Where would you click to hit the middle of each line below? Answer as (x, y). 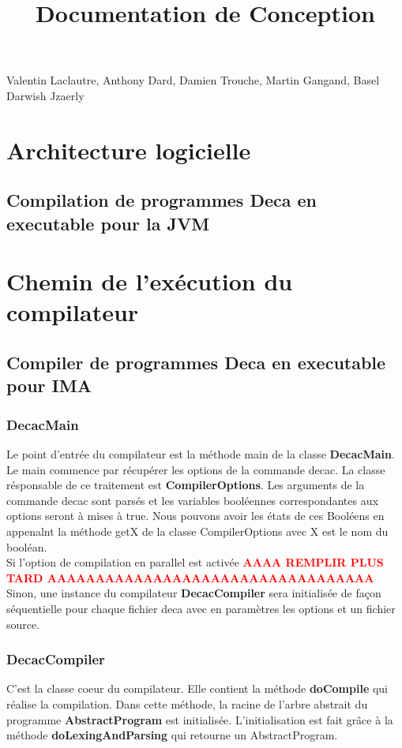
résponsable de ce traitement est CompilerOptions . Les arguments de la (186, 485)
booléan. (27, 546)
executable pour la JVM (108, 223)
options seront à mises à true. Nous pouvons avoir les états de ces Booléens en (195, 516)
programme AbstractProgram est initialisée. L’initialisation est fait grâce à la (200, 719)
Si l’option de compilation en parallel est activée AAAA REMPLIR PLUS (195, 562)
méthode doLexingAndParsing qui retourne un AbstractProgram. (172, 735)
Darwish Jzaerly (45, 95)
